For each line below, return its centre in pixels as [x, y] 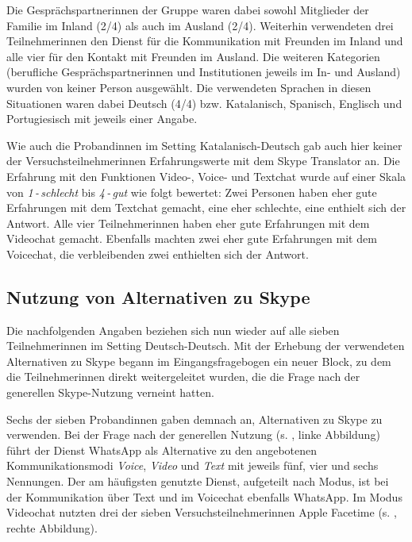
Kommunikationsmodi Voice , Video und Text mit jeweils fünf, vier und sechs [193, 465]
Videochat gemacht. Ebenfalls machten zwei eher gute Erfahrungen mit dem [192, 238]
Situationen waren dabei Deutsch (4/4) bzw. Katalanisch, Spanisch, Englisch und [204, 103]
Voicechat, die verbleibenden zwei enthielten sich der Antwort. [158, 254]
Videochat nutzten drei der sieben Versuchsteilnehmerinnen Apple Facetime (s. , [202, 512]
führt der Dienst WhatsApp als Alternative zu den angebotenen [162, 450]
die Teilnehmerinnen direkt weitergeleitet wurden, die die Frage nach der [183, 377]
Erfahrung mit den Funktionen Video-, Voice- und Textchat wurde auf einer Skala [206, 176]
